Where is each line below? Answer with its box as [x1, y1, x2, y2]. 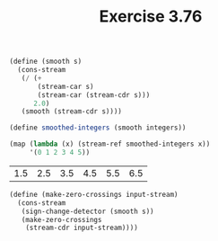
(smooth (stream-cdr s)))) [21, 107, 123, 116]
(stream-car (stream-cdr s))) [37, 90, 151, 100]
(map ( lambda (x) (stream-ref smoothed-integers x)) [9, 139, 211, 149]
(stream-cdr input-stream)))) [25, 223, 139, 233]
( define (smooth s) [9, 57, 83, 67]
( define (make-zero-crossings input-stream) [9, 190, 179, 199]
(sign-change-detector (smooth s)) [21, 207, 154, 216]
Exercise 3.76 [99, 6, 203, 27]
